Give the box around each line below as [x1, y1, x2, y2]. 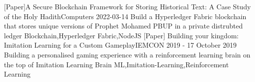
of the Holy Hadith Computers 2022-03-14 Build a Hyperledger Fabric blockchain [4, 11, 247, 21]
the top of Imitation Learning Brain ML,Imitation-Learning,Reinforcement [4, 59, 229, 69]
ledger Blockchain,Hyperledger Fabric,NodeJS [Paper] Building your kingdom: [4, 30, 239, 40]
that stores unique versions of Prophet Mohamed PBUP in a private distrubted [4, 21, 243, 31]
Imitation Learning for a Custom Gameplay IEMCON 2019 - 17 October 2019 [4, 40, 237, 50]
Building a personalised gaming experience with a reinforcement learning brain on [4, 49, 251, 59]
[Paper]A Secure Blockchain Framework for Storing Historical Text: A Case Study [4, 1, 251, 11]
